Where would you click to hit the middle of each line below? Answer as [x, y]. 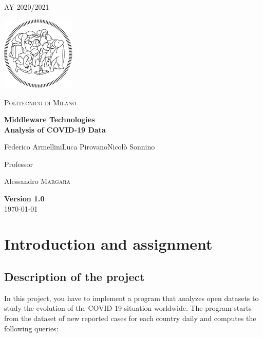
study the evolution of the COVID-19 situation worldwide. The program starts [128, 308]
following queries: [31, 328]
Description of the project [74, 277]
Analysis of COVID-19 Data [55, 129]
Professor [19, 164]
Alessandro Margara [37, 181]
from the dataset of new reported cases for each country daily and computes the [130, 318]
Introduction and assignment [108, 244]
